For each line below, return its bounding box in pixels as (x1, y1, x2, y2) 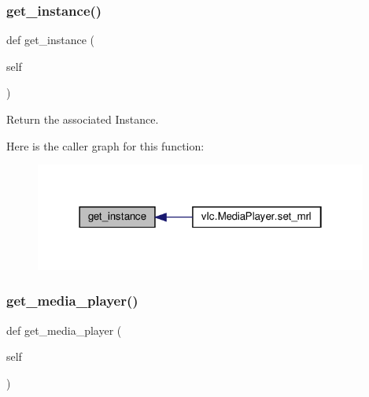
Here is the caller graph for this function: (6, 137, 205, 154)
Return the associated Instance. (6, 111, 159, 127)
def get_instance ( (6, 32, 95, 48)
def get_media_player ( (6, 321, 122, 338)
